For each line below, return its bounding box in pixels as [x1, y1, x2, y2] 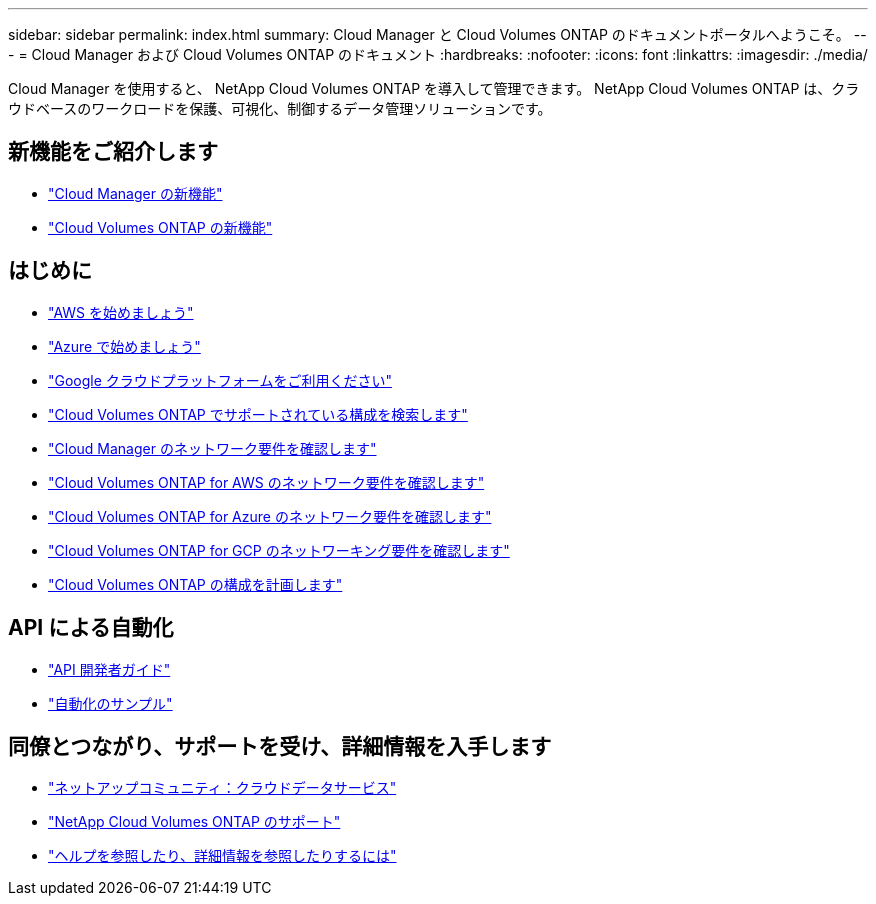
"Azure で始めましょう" [48, 337, 201, 355]
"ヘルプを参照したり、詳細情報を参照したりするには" [48, 847, 397, 865]
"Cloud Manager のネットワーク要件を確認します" [48, 439, 377, 457]
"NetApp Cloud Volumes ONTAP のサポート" [48, 813, 341, 831]
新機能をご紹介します [8, 139, 218, 165]
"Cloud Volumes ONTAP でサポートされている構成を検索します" [48, 405, 468, 423]
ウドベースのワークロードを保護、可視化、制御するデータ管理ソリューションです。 [8, 100, 552, 117]
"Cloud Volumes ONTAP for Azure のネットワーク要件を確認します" [48, 507, 492, 525]
